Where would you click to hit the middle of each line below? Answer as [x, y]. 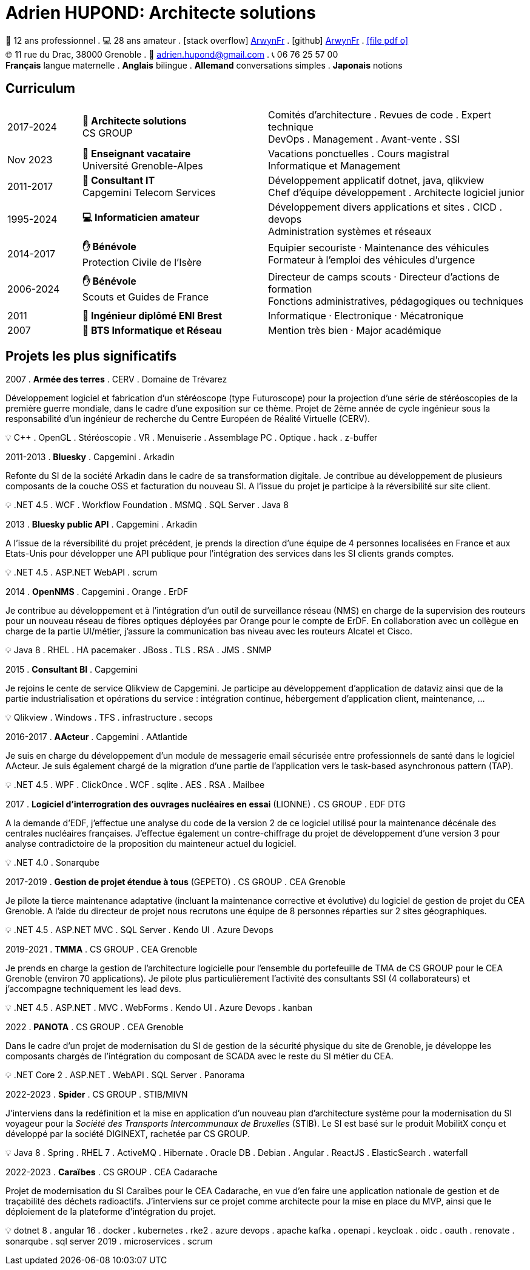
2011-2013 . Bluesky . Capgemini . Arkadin [90, 457]
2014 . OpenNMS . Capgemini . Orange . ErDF [97, 592]
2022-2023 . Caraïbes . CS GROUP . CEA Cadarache [112, 1172]
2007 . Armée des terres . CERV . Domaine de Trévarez [116, 379]
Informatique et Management [334, 165]
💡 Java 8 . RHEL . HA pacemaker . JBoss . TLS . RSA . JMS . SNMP [139, 650]
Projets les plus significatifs [91, 356]
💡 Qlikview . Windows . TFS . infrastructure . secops [109, 718]
